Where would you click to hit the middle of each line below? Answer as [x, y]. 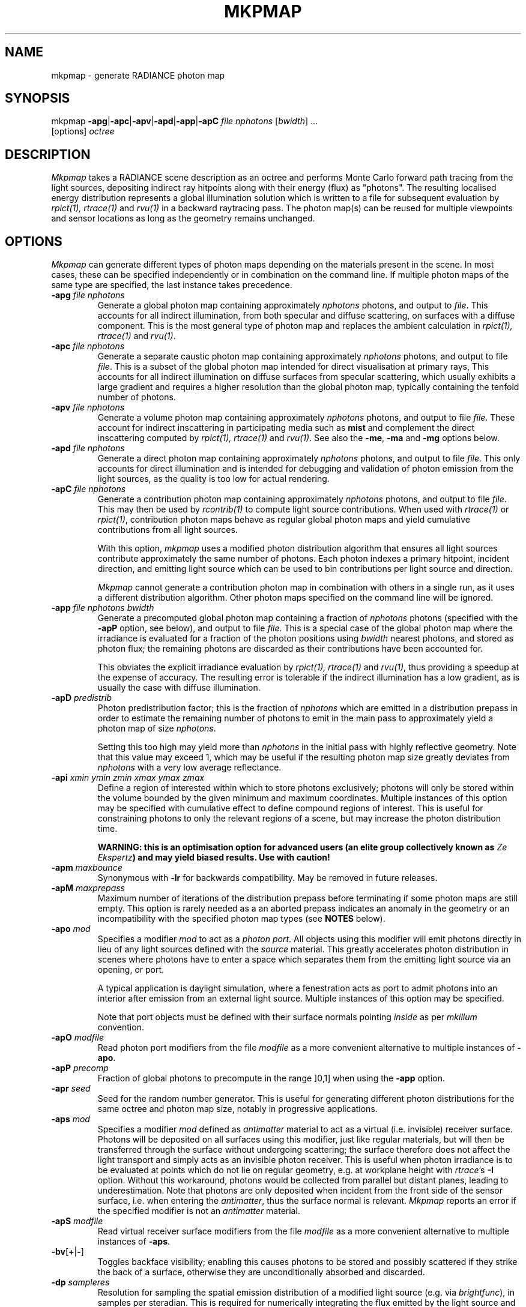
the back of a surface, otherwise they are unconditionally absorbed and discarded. [261, 1272]
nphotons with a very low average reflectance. [189, 768]
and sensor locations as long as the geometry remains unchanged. [183, 218]
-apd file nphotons [88, 448]
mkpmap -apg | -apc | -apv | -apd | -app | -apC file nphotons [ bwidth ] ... [185, 121]
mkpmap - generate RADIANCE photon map [138, 75]
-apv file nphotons [88, 407]
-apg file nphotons [88, 295]
